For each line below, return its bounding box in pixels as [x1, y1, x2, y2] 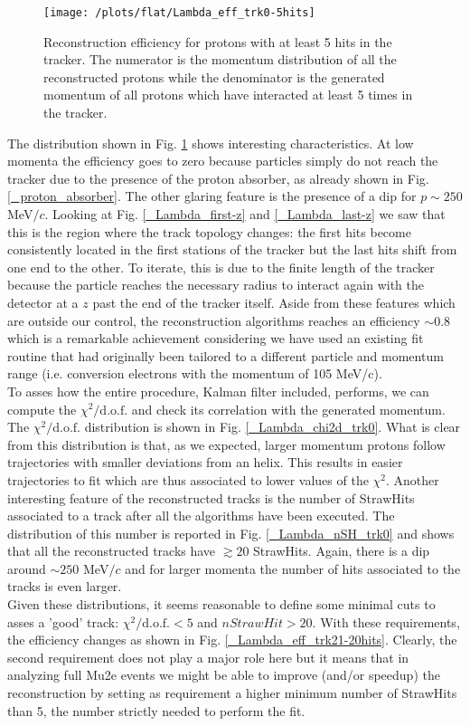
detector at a [7, 292, 79, 311]
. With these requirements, [312, 612, 460, 631]
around [7, 559, 46, 578]
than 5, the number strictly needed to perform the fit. [7, 701, 305, 720]
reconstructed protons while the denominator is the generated [43, 67, 385, 86]
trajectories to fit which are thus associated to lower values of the [7, 470, 369, 489]
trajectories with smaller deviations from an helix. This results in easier [7, 453, 403, 472]
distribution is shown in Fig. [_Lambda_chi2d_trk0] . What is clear [84, 417, 461, 436]
